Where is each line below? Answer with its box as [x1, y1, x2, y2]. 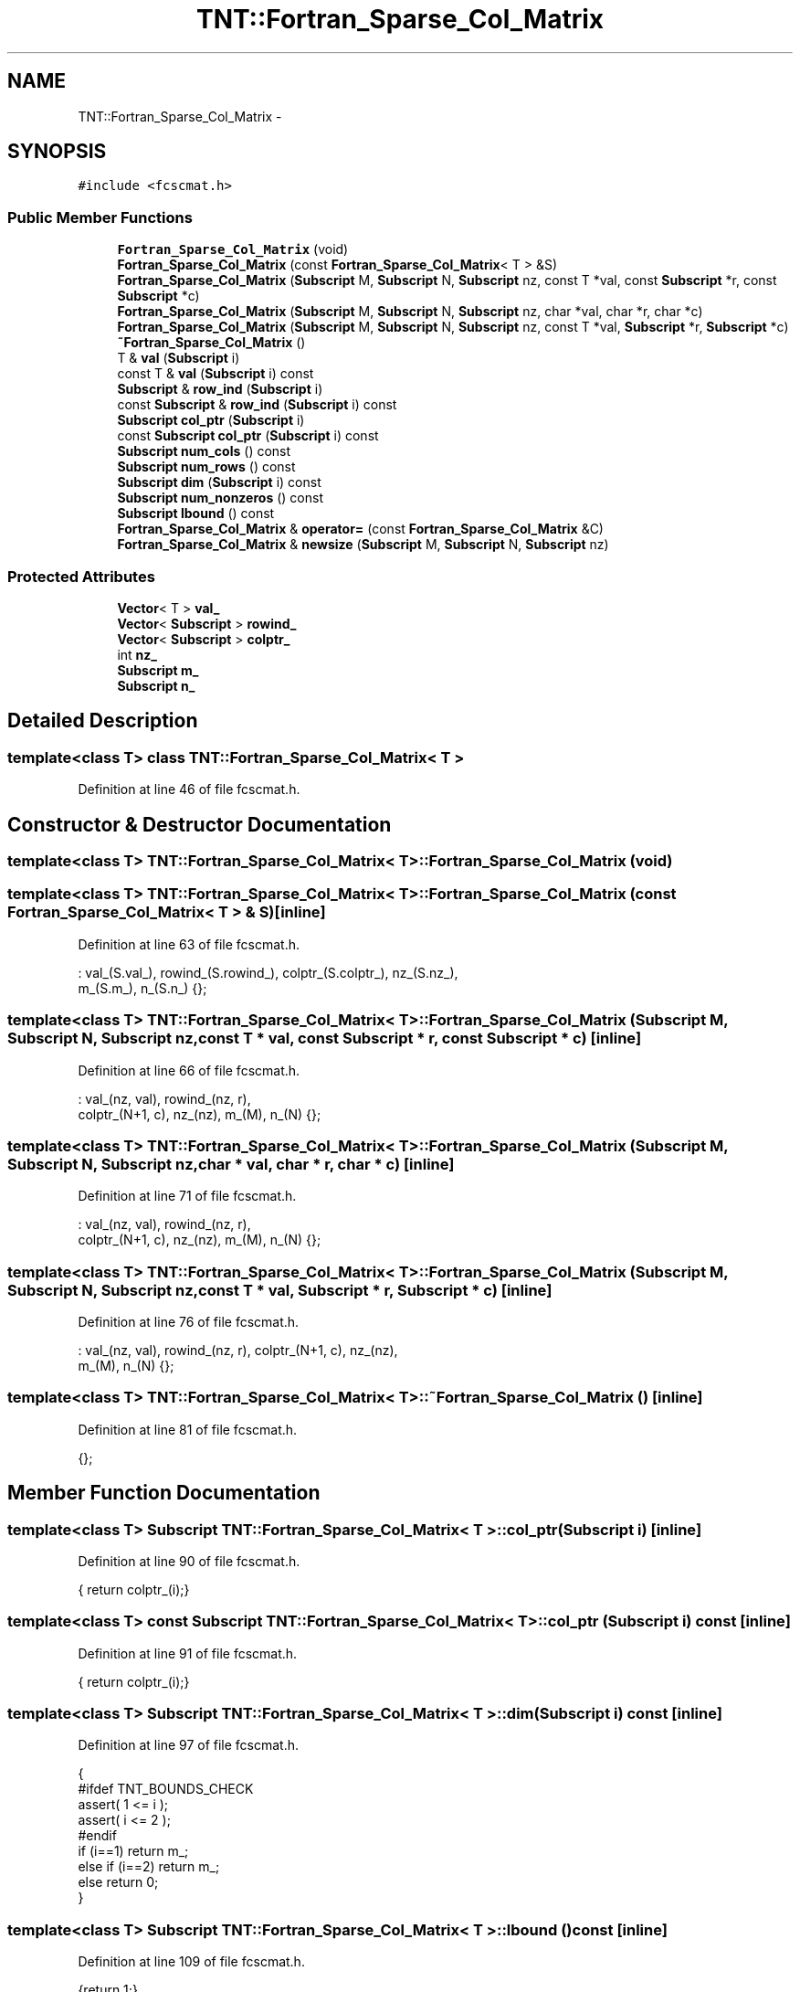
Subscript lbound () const [117, 505, 275, 522]
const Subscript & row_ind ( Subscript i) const [117, 397, 397, 413]
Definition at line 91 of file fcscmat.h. [78, 1645, 298, 1661]
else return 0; [78, 1874, 159, 1891]
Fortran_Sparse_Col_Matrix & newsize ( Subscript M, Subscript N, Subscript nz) [117, 536, 609, 553]
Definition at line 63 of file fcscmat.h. [78, 936, 300, 952]
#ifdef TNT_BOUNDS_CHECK [78, 1781, 254, 1797]
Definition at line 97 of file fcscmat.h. [78, 1737, 300, 1754]
